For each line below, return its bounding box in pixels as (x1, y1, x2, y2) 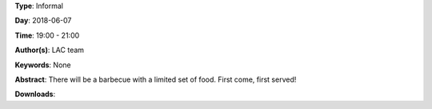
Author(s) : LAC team (14, 45, 84, 55)
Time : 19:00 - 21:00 (14, 30, 80, 40)
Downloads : (14, 89, 56, 99)
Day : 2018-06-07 (14, 16, 72, 26)
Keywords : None (14, 60, 71, 70)
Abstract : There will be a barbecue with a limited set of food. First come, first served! (14, 75, 297, 84)
